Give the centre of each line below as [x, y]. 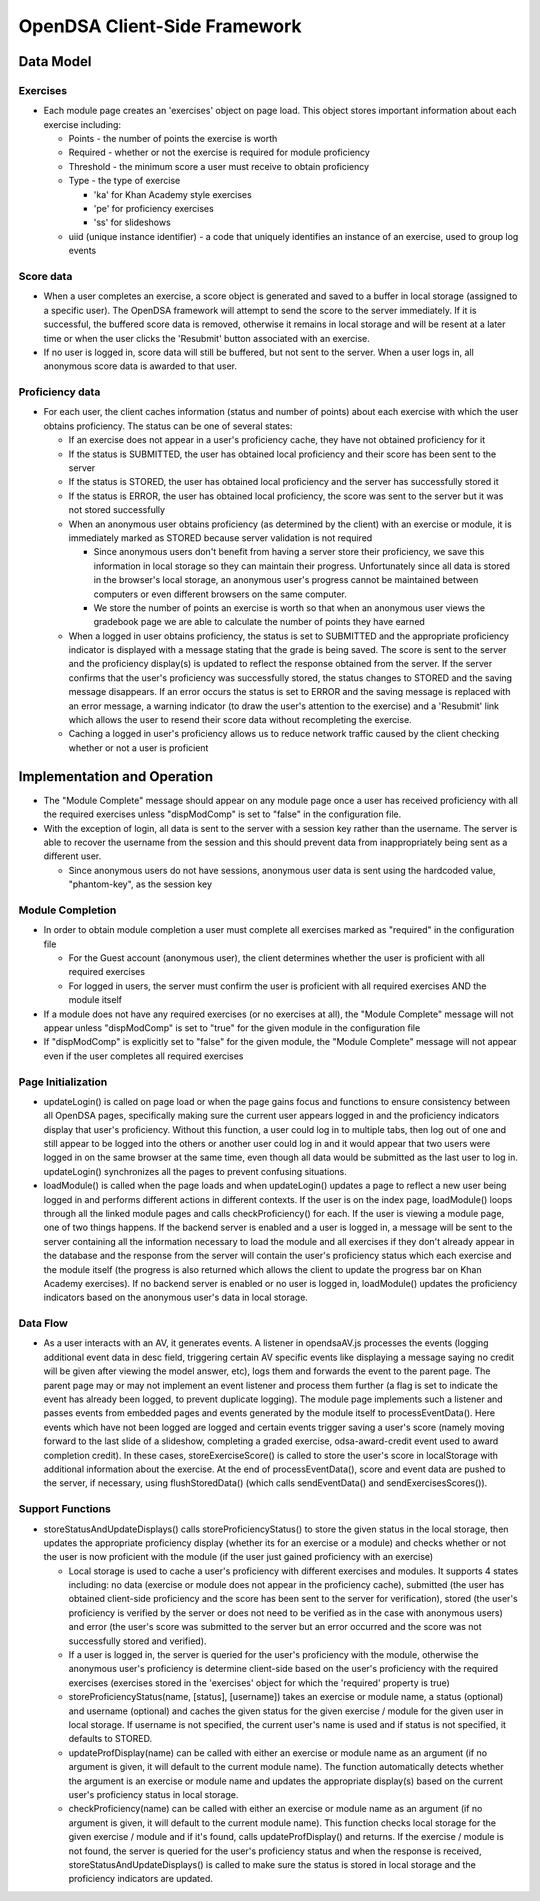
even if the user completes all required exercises [143, 1056]
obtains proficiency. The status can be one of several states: [168, 426]
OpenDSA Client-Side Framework [160, 26]
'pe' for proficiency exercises [153, 209]
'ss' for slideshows [132, 222]
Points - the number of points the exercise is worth [173, 139]
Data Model [55, 61]
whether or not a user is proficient [138, 747]
